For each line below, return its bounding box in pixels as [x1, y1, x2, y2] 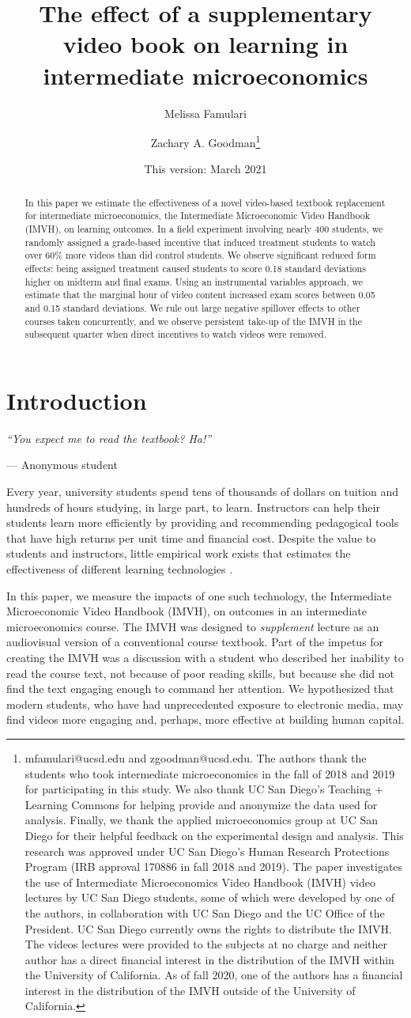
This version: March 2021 [144, 161, 267, 177]
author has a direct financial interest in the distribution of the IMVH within [25, 951, 394, 967]
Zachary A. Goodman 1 [150, 132, 261, 150]
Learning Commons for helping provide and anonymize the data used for [25, 796, 378, 812]
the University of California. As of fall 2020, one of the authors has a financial [25, 967, 403, 983]
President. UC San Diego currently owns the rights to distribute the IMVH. [25, 920, 392, 937]
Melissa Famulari [164, 104, 247, 121]
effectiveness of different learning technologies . [6, 561, 233, 577]
